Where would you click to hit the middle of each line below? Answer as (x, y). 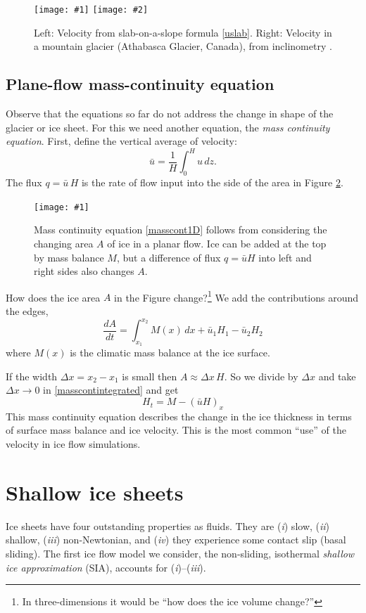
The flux (24, 182)
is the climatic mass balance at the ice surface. (170, 353)
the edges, (27, 311)
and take (337, 376)
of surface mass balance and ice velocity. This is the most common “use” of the (176, 430)
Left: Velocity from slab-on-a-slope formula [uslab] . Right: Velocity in (183, 32)
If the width (32, 376)
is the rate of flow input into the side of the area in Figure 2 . (212, 182)
